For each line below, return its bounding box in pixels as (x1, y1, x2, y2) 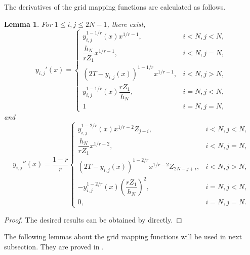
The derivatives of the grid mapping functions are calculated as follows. (4, 2, 226, 12)
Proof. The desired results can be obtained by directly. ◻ (4, 214, 182, 225)
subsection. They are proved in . (4, 241, 104, 251)
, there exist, (107, 18, 146, 29)
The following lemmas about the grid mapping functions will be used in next (4, 231, 242, 242)
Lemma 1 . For (4, 18, 52, 29)
